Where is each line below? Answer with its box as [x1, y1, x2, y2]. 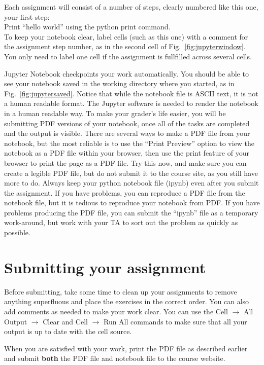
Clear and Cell [43, 316, 88, 326]
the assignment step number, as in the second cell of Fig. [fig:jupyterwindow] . [4, 41, 246, 52]
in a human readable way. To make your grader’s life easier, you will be [4, 107, 226, 118]
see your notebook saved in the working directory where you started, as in [4, 78, 235, 89]
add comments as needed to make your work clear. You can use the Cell [4, 306, 228, 316]
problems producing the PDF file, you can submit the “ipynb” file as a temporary [4, 207, 258, 217]
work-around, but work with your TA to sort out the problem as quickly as [4, 217, 238, 228]
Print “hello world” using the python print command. [4, 21, 171, 32]
